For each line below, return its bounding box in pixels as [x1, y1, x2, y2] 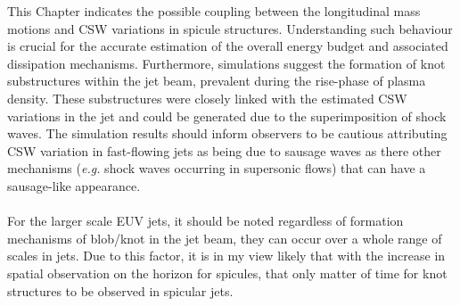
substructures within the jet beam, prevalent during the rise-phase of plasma [7, 71, 426, 90]
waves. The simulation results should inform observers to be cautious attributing [7, 124, 448, 143]
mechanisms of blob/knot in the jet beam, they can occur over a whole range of [7, 228, 442, 247]
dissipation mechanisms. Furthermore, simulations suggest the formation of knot [7, 54, 446, 72]
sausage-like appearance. [7, 176, 141, 194]
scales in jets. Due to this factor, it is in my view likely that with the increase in [7, 246, 446, 265]
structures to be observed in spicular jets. [7, 281, 234, 300]
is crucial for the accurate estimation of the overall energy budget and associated [7, 37, 448, 55]
